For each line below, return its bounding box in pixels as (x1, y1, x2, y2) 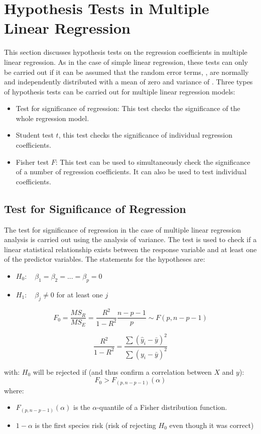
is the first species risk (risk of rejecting (35, 419, 156, 430)
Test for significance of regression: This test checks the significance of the (16, 103, 240, 114)
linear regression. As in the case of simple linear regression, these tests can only (4, 56, 248, 67)
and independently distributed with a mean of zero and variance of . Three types (4, 76, 253, 87)
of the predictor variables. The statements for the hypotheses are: (4, 254, 205, 264)
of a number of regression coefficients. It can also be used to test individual (16, 166, 247, 177)
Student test (16, 130, 54, 140)
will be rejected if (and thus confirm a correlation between (33, 366, 212, 377)
